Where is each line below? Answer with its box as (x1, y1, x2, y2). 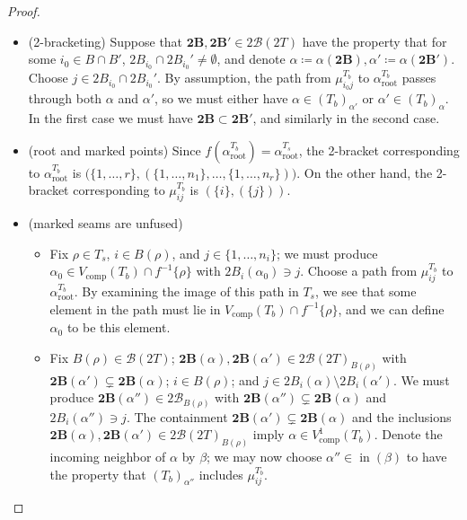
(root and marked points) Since (28, 140, 201, 159)
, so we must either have (154, 89, 288, 108)
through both (28, 89, 102, 108)
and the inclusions (351, 407, 452, 426)
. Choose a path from (300, 261, 418, 280)
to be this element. (66, 318, 171, 337)
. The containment (126, 407, 228, 426)
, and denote (216, 49, 286, 68)
